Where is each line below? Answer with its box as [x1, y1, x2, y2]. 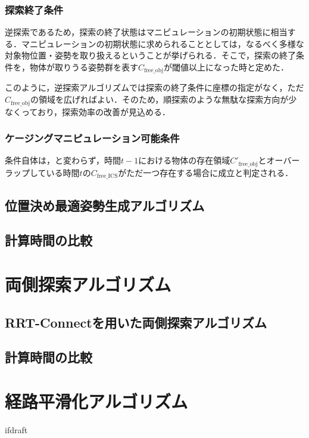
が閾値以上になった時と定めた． [163, 61, 289, 73]
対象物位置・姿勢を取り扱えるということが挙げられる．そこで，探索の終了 [5, 49, 296, 61]
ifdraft [5, 423, 28, 436]
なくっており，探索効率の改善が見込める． [5, 105, 170, 118]
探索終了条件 [5, 2, 64, 17]
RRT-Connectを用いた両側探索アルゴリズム [5, 313, 267, 331]
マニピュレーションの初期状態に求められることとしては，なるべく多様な [21, 37, 304, 50]
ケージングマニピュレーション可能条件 [5, 131, 180, 146]
